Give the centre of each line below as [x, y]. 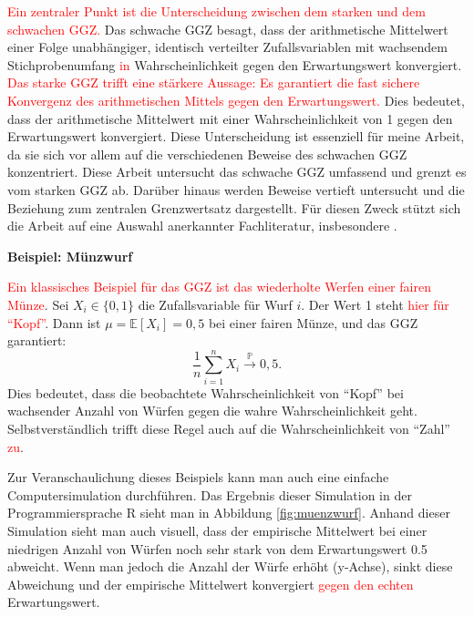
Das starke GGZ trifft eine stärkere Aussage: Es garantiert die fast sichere [214, 82]
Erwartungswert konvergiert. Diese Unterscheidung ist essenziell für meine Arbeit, [236, 136]
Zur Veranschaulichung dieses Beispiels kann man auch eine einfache [198, 477]
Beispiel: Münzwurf [70, 256]
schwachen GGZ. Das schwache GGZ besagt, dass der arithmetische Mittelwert [228, 29]
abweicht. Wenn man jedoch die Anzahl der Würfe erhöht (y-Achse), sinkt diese [230, 566]
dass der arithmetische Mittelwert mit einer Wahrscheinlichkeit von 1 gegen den [230, 118]
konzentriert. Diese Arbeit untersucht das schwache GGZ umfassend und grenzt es [237, 172]
